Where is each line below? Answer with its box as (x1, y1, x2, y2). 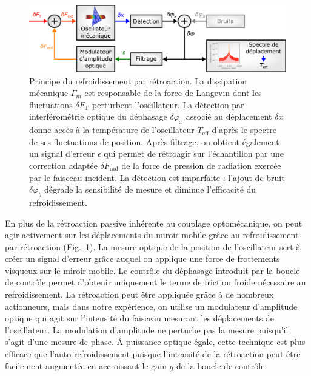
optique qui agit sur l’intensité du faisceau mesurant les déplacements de (5, 312, 274, 324)
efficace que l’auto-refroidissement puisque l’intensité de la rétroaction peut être (5, 347, 301, 360)
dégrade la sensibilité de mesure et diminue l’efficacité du (44, 183, 256, 196)
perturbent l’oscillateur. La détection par (92, 98, 244, 111)
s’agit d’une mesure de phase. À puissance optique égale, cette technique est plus (5, 335, 306, 348)
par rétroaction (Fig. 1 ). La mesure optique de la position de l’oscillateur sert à (5, 240, 301, 253)
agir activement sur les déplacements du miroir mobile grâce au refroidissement (5, 228, 299, 241)
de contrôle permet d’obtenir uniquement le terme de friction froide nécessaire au (5, 276, 306, 289)
